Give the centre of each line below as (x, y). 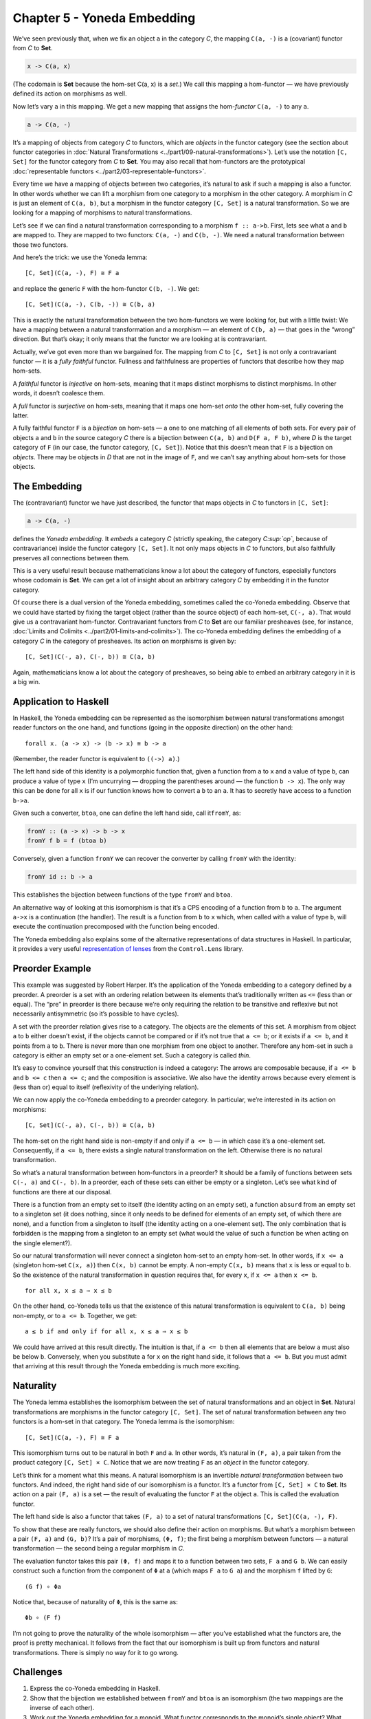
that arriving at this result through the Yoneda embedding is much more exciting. (126, 1366)
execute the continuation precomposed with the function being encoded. (116, 927)
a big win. (26, 681)
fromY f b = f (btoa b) (67, 841)
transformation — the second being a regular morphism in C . (99, 1548)
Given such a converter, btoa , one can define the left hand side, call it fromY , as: (127, 813)
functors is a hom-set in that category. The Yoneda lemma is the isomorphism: (124, 1422)
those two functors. (41, 245)
